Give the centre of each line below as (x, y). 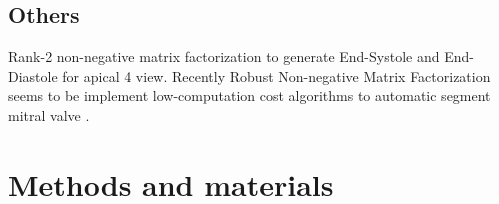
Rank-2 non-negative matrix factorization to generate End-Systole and (224, 56)
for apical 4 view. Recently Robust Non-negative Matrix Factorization (276, 75)
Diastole (33, 75)
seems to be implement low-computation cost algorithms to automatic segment (249, 95)
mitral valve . (49, 114)
